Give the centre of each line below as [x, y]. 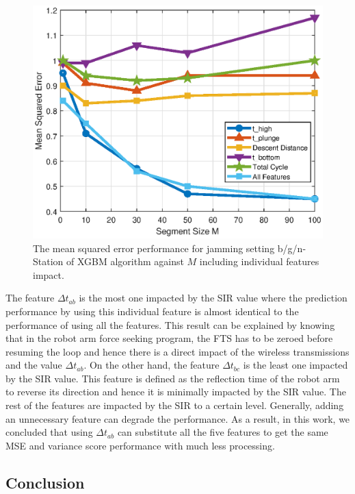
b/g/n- [292, 248]
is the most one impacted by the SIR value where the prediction [213, 298]
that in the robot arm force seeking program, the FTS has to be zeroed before [169, 338]
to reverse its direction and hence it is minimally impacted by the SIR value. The [176, 392]
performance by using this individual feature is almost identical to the [152, 311]
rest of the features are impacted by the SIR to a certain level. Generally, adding [175, 405]
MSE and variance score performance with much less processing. [140, 445]
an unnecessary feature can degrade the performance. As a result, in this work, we [178, 418]
